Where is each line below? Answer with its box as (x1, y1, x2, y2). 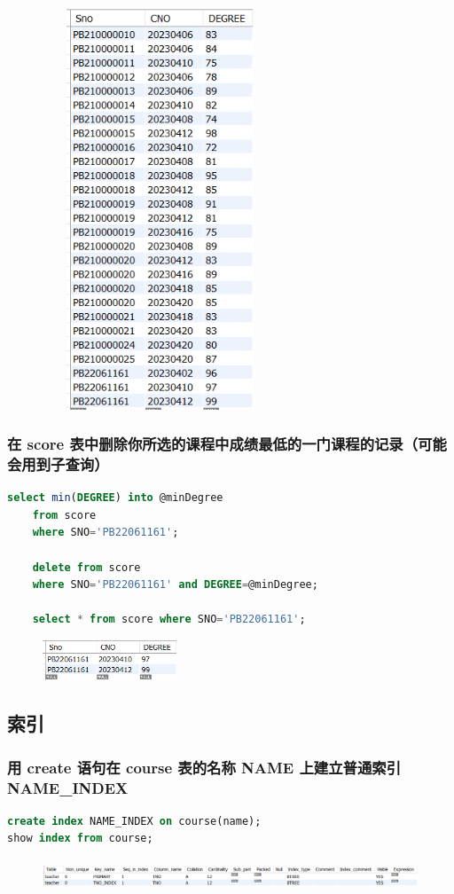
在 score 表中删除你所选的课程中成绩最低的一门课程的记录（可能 (7, 433, 447, 455)
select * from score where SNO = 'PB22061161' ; (32, 613, 306, 626)
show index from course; (7, 832, 153, 845)
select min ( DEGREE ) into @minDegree (7, 491, 223, 505)
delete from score (32, 561, 141, 574)
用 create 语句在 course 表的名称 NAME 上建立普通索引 (7, 756, 401, 778)
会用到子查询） (7, 452, 109, 474)
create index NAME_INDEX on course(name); (7, 814, 262, 827)
